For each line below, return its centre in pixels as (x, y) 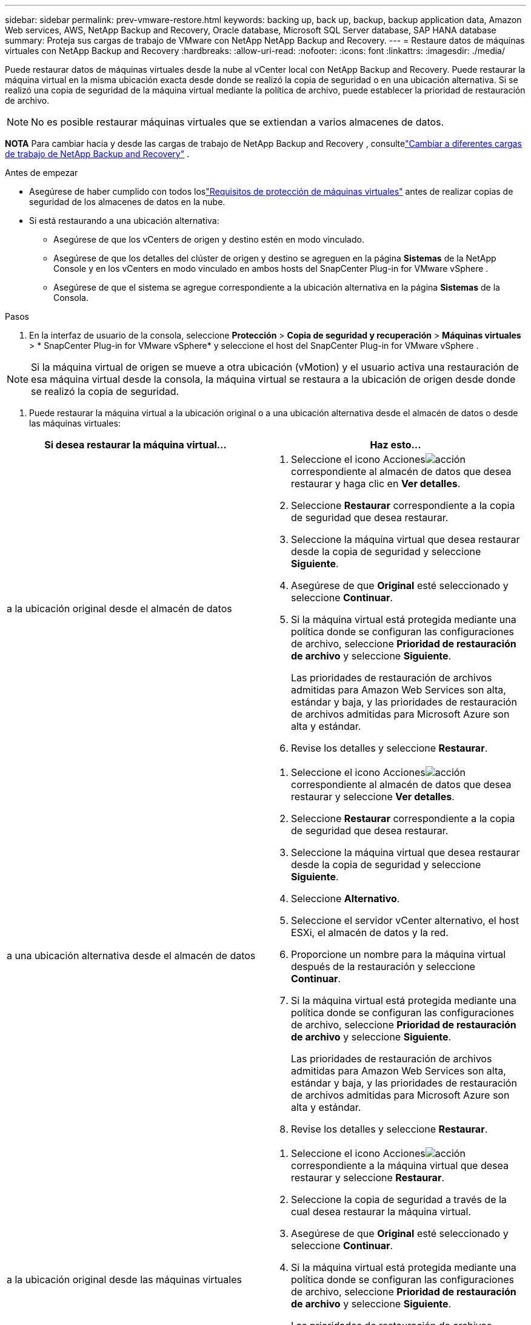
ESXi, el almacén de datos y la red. (370, 932)
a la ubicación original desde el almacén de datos (119, 609)
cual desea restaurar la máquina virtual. (381, 1212)
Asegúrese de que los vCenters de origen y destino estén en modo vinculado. (209, 239)
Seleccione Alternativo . (346, 899)
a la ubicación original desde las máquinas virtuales (124, 1279)
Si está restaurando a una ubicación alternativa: (124, 221)
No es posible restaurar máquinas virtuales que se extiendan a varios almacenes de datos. (238, 122)
